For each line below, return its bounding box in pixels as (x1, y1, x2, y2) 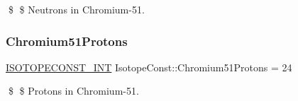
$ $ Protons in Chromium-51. (8, 83, 139, 98)
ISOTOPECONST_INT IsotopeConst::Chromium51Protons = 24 (6, 59, 292, 74)
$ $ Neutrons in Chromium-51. (8, 2, 145, 16)
